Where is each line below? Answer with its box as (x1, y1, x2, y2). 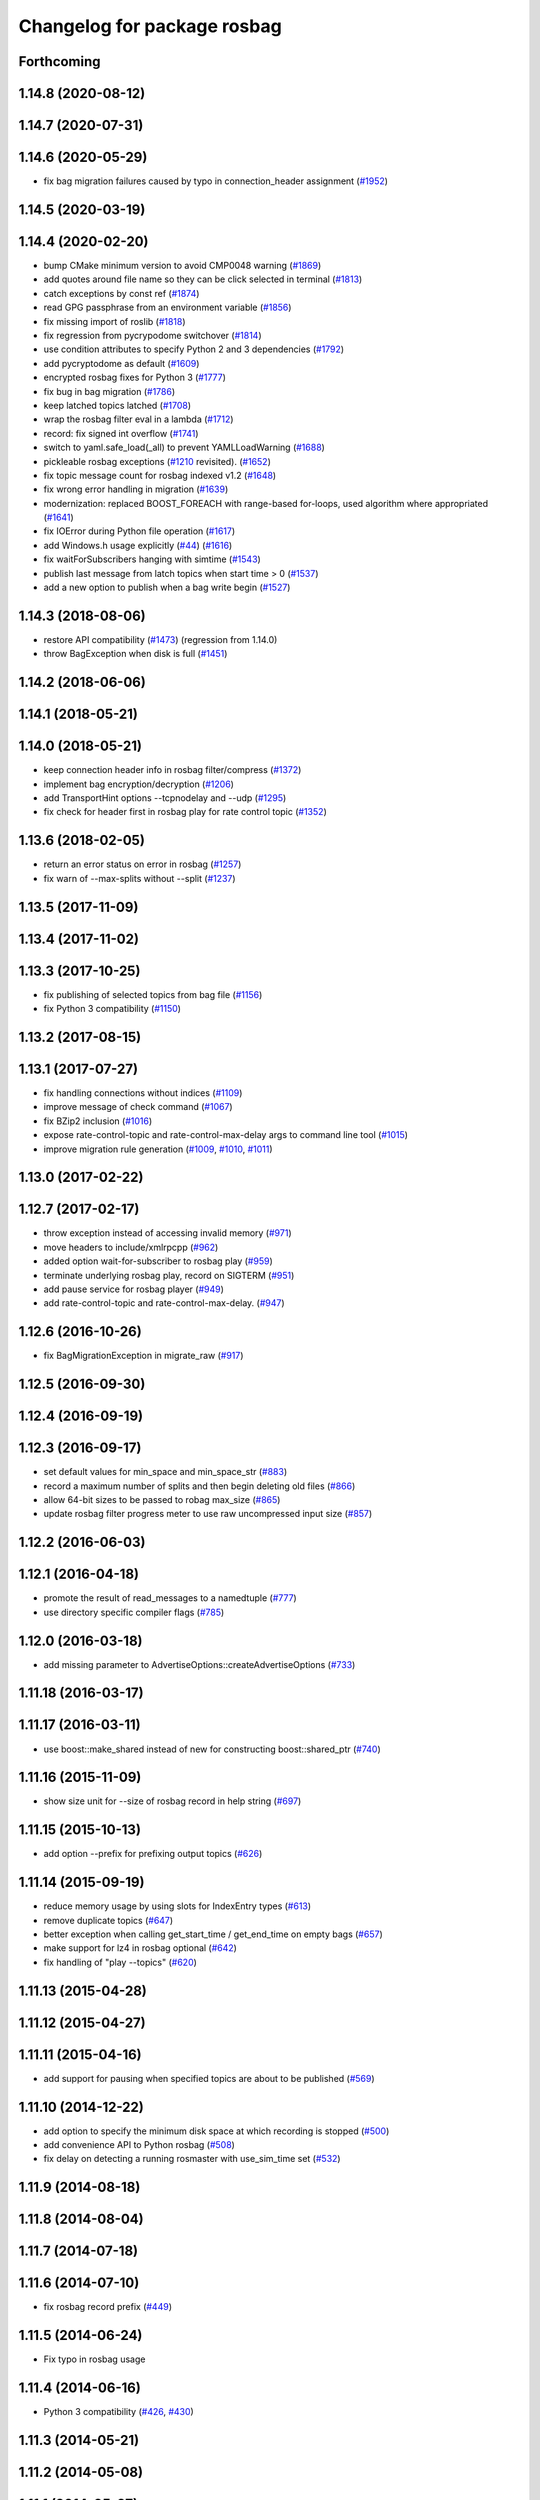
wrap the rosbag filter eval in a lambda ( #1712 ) (43, 413, 234, 425)
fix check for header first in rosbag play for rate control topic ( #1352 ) (43, 806, 327, 818)
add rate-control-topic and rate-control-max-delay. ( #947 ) (43, 1297, 285, 1309)
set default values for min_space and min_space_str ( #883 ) (43, 1466, 288, 1478)
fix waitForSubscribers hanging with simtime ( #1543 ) (43, 553, 262, 565)
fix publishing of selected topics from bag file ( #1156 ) (43, 988, 263, 1000)
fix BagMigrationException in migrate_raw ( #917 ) (43, 1350, 244, 1362)
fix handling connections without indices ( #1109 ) (43, 1086, 243, 1099)
